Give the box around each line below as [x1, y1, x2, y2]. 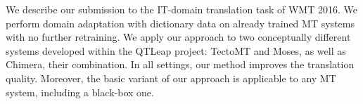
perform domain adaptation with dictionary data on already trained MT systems [6, 15, 355, 30]
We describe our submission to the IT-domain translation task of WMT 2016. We [6, 2, 357, 16]
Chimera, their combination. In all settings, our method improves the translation [6, 57, 355, 72]
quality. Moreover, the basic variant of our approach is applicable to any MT [6, 70, 336, 85]
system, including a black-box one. [6, 84, 154, 99]
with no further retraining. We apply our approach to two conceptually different [6, 30, 351, 44]
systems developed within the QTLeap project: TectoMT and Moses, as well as [6, 43, 346, 58]
